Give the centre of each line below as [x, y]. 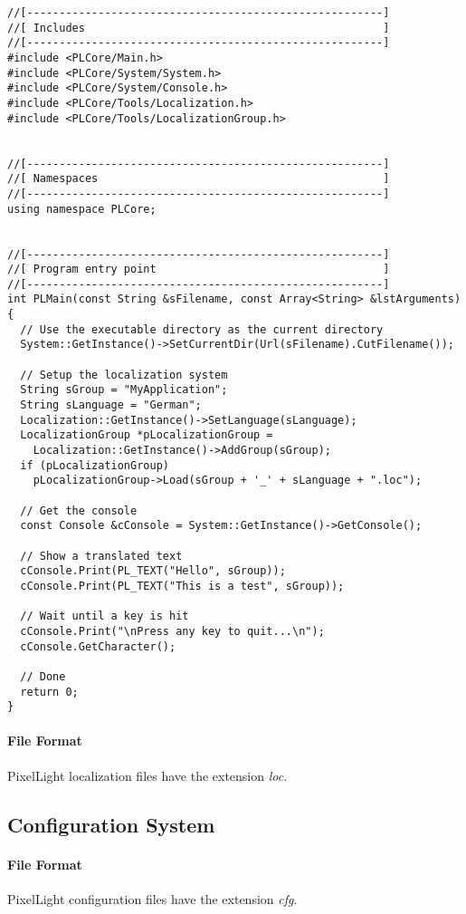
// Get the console [79, 510]
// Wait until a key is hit [105, 616]
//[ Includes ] [199, 28]
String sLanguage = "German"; [111, 405]
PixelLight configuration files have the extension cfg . [152, 898]
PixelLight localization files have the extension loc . [147, 775]
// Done [43, 676]
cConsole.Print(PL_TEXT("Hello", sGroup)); [153, 571]
